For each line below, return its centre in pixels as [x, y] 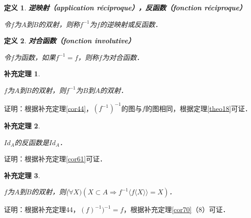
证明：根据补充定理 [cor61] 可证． [55, 159]
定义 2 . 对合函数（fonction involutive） [69, 41]
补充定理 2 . [22, 126]
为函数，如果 [35, 57]
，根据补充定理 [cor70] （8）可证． [176, 209]
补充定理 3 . [22, 175]
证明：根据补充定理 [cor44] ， [48, 108]
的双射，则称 [59, 24]
